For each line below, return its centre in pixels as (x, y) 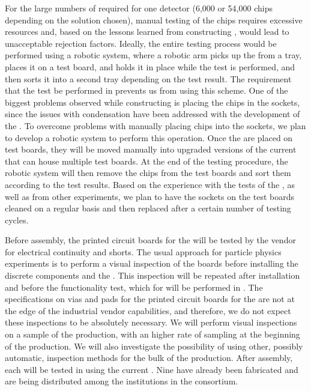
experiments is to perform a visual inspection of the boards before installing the (152, 263)
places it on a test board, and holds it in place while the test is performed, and (150, 66)
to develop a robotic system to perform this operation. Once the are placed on (149, 137)
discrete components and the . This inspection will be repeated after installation (152, 275)
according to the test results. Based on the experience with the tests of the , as (150, 184)
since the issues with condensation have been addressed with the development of (152, 114)
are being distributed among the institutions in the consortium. (122, 381)
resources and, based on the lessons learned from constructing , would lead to (147, 32)
